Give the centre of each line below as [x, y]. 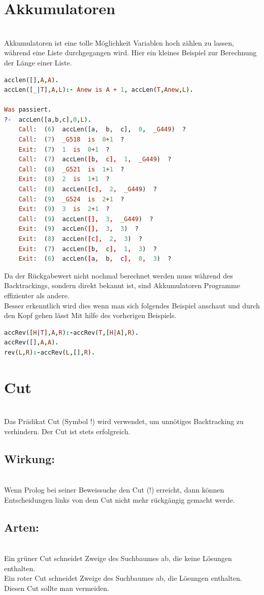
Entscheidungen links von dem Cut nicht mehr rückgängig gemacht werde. [120, 499]
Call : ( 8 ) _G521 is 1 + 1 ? [71, 169]
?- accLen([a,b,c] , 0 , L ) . [48, 119]
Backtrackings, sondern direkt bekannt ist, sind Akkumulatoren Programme [122, 285]
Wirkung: [29, 458]
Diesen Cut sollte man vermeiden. [57, 588]
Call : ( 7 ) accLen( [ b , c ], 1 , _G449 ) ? [95, 160]
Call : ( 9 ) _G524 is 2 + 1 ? [71, 199]
